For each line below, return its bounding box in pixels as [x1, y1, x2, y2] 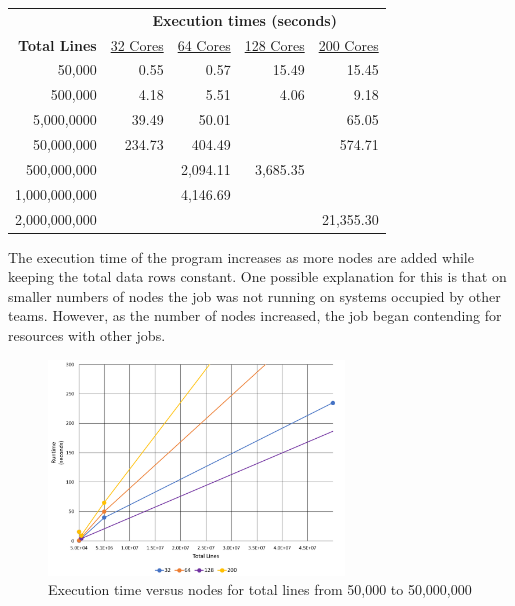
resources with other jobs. [8, 324, 166, 345]
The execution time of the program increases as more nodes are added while [8, 246, 474, 267]
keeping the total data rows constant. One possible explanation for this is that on [8, 266, 507, 287]
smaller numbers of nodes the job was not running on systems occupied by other [8, 285, 501, 306]
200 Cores [318, 34, 379, 55]
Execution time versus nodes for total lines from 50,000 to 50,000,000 [48, 579, 472, 600]
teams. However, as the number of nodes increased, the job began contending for [8, 305, 502, 326]
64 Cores [177, 34, 231, 55]
